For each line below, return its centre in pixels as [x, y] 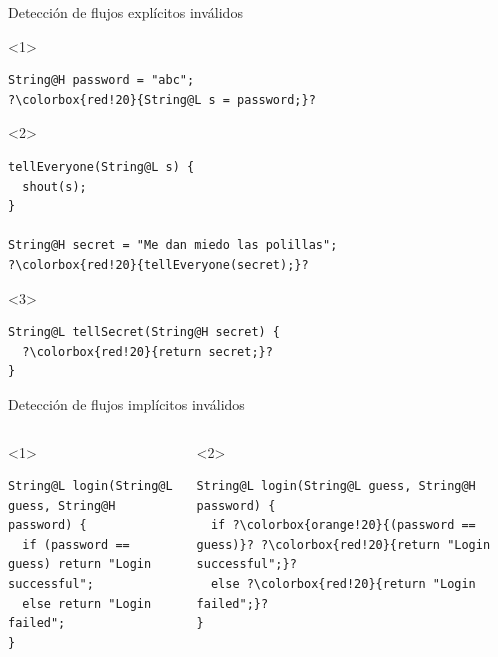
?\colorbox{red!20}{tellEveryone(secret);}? [158, 264]
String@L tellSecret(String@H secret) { [144, 332]
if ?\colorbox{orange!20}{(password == [343, 525]
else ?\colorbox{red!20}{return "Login [343, 584]
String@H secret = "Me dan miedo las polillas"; [173, 245]
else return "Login [87, 603]
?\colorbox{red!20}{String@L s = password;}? [162, 99]
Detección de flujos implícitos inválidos [126, 403]
